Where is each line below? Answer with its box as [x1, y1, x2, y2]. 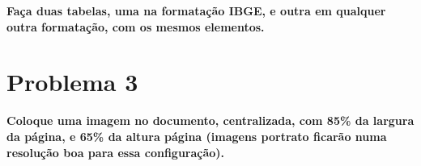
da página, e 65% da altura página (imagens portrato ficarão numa [6, 127, 387, 144]
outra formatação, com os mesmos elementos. [6, 18, 265, 35]
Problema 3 [6, 65, 138, 98]
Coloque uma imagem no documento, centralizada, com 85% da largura [6, 112, 415, 129]
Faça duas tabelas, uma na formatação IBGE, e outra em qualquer [6, 2, 386, 19]
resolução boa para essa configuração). [6, 143, 225, 160]
